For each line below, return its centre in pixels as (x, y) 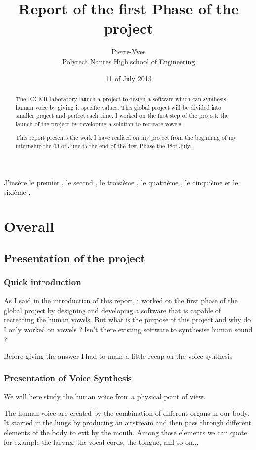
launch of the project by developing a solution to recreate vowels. (99, 123)
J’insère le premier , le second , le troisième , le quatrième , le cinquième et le (121, 182)
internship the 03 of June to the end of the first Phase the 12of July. (104, 146)
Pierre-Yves (128, 52)
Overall (29, 226)
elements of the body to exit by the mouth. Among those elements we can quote (126, 432)
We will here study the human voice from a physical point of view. (105, 396)
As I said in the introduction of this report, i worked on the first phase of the (121, 300)
